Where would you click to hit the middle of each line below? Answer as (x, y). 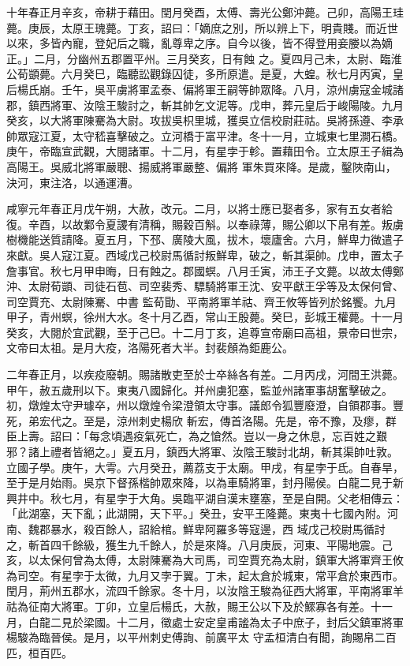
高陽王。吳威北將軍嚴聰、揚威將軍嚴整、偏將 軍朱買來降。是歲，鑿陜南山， (201, 166)
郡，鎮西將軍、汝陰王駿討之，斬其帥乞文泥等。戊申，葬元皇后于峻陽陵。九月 (205, 105)
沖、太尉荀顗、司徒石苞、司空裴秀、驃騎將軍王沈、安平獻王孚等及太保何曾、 (205, 286)
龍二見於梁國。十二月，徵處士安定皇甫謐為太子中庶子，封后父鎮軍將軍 (221, 621)
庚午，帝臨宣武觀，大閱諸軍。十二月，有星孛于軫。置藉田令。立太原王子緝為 (205, 151)
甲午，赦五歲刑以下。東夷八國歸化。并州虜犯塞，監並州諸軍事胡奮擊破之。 (199, 389)
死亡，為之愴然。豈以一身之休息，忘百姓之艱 (271, 436)
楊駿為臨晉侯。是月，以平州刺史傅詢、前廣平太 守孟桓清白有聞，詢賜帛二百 (201, 637)
